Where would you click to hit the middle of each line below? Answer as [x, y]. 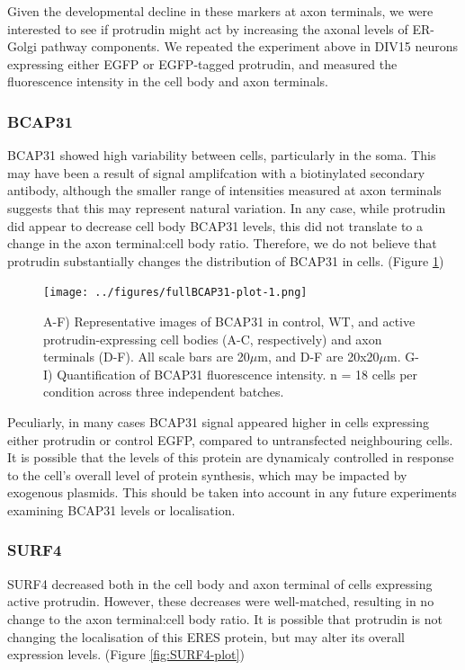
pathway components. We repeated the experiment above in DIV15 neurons [250, 46]
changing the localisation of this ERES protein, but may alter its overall [206, 636]
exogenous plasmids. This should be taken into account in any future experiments [232, 492]
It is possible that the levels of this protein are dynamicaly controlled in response [231, 457]
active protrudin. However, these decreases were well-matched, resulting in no [221, 601]
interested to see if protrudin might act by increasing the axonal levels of [208, 28]
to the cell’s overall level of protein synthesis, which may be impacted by [207, 474]
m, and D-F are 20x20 [318, 357]
